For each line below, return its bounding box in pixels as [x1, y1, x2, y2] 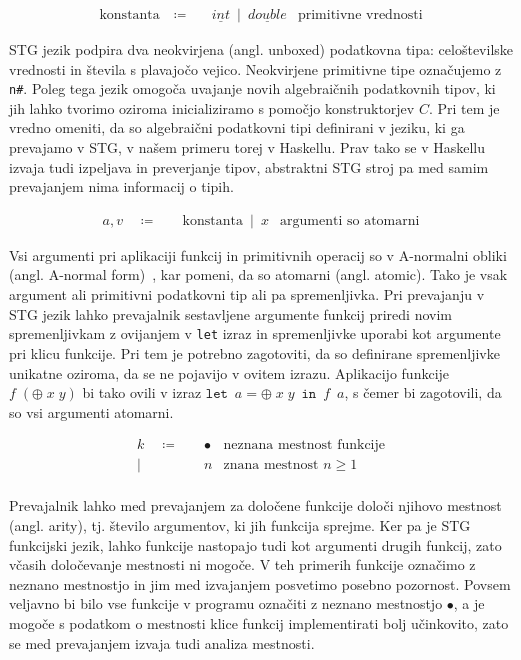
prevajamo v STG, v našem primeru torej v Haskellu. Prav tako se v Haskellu [9, 137, 485, 158]
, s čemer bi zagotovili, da [344, 382, 502, 403]
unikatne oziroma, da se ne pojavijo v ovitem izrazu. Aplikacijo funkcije [9, 362, 450, 383]
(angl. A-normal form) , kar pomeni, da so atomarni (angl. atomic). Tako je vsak [9, 264, 508, 285]
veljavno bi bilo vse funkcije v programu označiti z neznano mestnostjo [9, 593, 443, 614]
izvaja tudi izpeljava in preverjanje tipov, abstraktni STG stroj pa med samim [9, 156, 489, 177]
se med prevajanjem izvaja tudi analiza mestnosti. [9, 632, 315, 653]
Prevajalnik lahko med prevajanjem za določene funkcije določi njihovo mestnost [9, 495, 502, 516]
